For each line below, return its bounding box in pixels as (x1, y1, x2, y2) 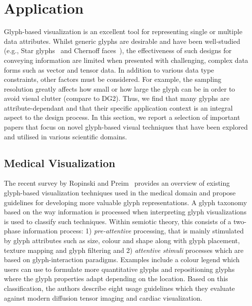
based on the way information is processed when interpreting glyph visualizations (4, 207, 247, 217)
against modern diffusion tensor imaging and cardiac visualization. (4, 292, 202, 303)
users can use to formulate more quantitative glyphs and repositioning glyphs (4, 264, 235, 274)
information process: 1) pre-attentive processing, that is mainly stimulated (22, 226, 244, 236)
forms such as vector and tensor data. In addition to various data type (4, 64, 214, 75)
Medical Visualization (4, 155, 116, 170)
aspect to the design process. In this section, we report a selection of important (4, 112, 240, 122)
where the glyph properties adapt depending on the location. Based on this (4, 273, 228, 284)
